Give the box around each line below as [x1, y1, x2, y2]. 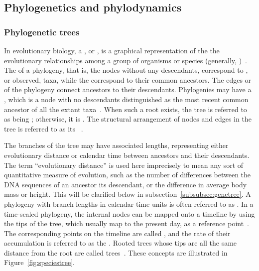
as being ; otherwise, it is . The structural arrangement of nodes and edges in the [4, 114, 252, 124]
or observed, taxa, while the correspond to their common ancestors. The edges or [4, 74, 252, 85]
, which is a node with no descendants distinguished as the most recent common [4, 94, 249, 104]
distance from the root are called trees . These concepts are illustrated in [4, 247, 228, 258]
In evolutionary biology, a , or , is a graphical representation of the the [4, 45, 220, 55]
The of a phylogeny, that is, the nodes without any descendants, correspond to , [4, 65, 248, 75]
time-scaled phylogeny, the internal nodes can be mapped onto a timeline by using [4, 208, 255, 219]
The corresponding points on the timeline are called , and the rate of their [4, 228, 231, 238]
